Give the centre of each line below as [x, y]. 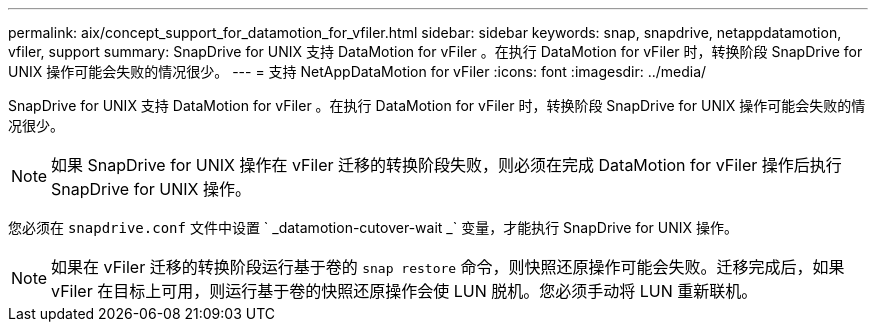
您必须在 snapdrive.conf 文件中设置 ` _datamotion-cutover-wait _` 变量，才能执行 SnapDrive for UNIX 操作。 [373, 227]
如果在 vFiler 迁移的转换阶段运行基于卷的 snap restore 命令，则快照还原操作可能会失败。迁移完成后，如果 [448, 267]
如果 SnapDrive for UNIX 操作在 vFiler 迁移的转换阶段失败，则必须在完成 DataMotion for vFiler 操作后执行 [446, 165]
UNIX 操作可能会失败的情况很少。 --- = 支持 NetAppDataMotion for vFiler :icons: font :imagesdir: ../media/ [357, 71]
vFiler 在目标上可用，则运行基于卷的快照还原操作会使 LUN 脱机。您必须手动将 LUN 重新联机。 [404, 291]
